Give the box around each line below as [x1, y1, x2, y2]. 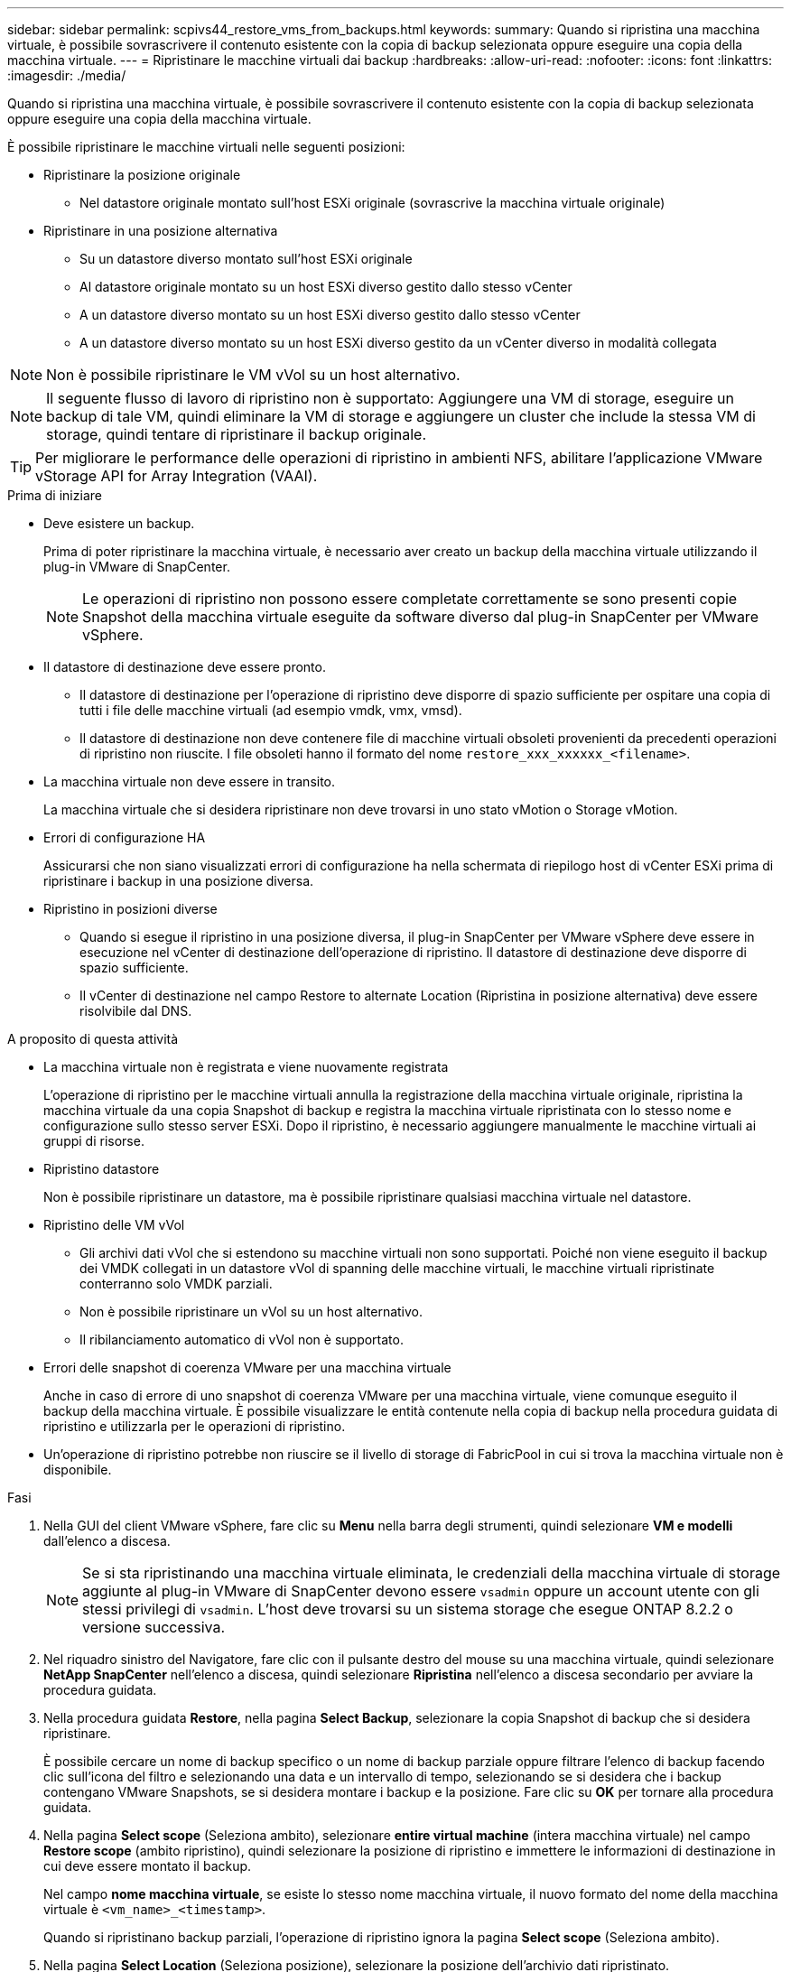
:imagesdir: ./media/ [7, 68, 126, 83]
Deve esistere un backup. [43, 516, 195, 531]
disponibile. [43, 1462, 112, 1477]
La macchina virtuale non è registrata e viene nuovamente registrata [43, 1059, 449, 1074]
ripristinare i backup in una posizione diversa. [43, 873, 314, 888]
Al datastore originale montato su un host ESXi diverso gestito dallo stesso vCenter [79, 279, 572, 294]
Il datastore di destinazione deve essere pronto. [43, 659, 326, 674]
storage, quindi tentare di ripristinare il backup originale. [46, 425, 427, 443]
